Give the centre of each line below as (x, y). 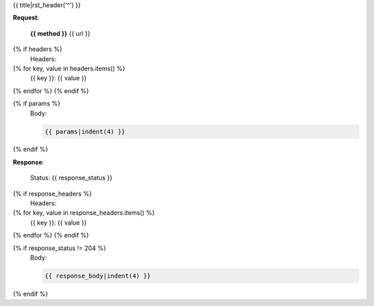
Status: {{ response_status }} (71, 178)
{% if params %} (37, 104)
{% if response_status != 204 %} (60, 248)
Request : (26, 18)
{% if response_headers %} (52, 193)
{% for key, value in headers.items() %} (69, 68)
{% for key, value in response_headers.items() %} (84, 213)
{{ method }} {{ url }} (60, 33)
